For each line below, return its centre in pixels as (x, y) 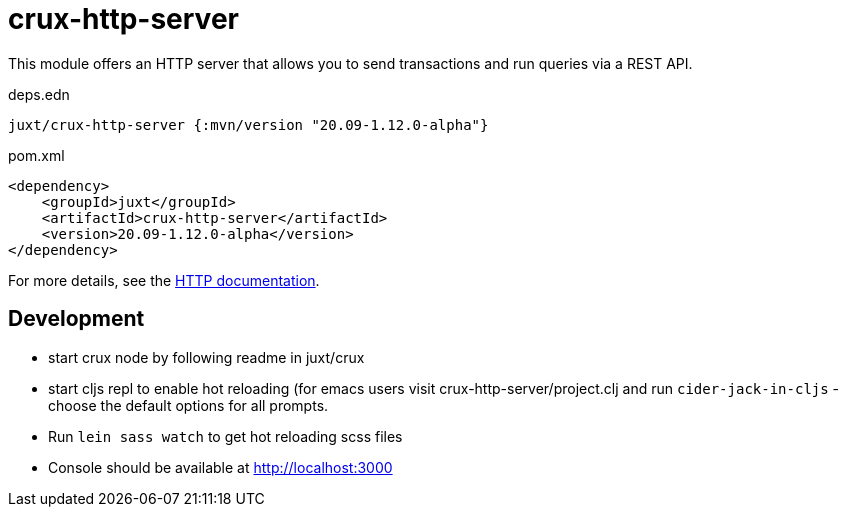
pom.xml (36, 155)
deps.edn (39, 94)
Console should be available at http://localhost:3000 (220, 467)
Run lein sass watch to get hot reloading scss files (225, 436)
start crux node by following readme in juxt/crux (206, 357)
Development (76, 319)
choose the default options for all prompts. (188, 405)
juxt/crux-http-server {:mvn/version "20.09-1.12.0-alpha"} (248, 124)
